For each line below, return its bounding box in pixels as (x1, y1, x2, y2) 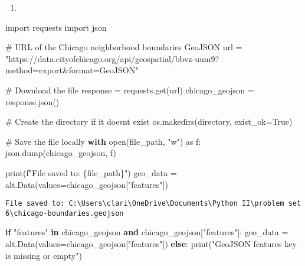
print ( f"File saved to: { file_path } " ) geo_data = (5, 166, 177, 179)
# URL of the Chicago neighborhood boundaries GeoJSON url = (5, 41, 242, 53)
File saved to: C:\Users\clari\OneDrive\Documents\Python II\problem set (5, 199, 301, 208)
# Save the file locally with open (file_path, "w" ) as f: (5, 135, 201, 147)
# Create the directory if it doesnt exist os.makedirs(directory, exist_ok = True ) (5, 115, 293, 128)
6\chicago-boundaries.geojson (5, 209, 124, 218)
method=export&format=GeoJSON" (5, 64, 139, 76)
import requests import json (5, 21, 107, 33)
